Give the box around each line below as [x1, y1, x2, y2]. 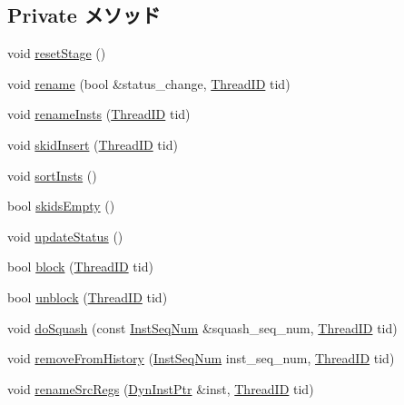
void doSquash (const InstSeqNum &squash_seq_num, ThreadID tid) [7, 318, 398, 337]
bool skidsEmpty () [7, 196, 115, 215]
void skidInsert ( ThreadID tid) [7, 134, 178, 153]
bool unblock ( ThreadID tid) [7, 287, 168, 306]
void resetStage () [7, 44, 106, 63]
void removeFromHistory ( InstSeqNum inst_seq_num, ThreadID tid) [7, 349, 395, 368]
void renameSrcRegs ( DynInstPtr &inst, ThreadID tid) [7, 379, 314, 398]
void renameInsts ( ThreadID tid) [7, 104, 191, 123]
